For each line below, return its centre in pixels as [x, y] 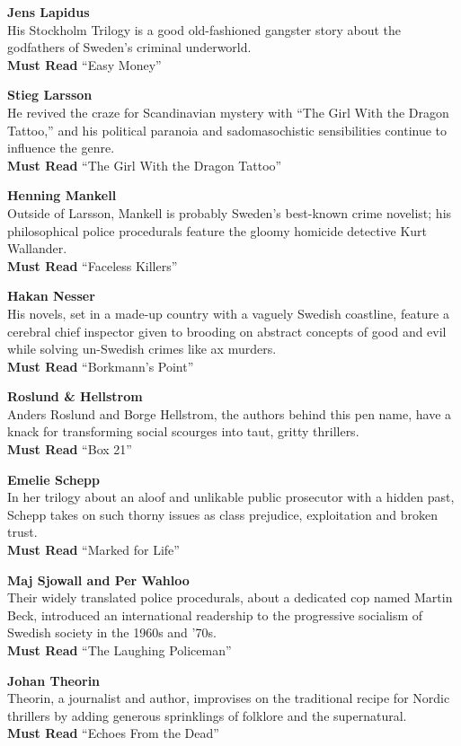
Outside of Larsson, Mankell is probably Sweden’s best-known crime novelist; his [230, 212]
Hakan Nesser [51, 296]
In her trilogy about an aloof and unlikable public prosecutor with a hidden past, [231, 497]
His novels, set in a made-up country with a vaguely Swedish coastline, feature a [228, 313]
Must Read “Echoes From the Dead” [113, 733]
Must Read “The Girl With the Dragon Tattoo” [145, 165]
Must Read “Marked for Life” [93, 550]
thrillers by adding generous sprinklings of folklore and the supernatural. [207, 715]
